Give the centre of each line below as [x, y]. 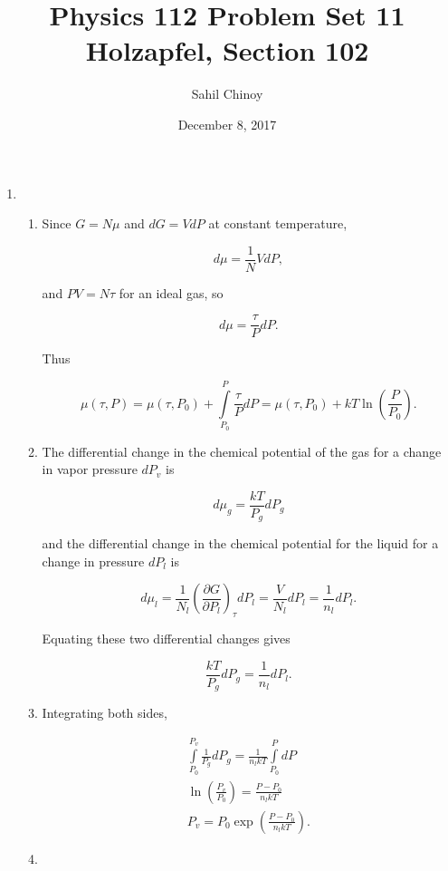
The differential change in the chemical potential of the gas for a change [242, 451]
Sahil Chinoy [227, 94]
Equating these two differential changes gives [166, 639]
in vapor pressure [90, 469]
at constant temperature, [278, 223]
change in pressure [93, 561]
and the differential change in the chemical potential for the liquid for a [240, 543]
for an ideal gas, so [171, 292]
